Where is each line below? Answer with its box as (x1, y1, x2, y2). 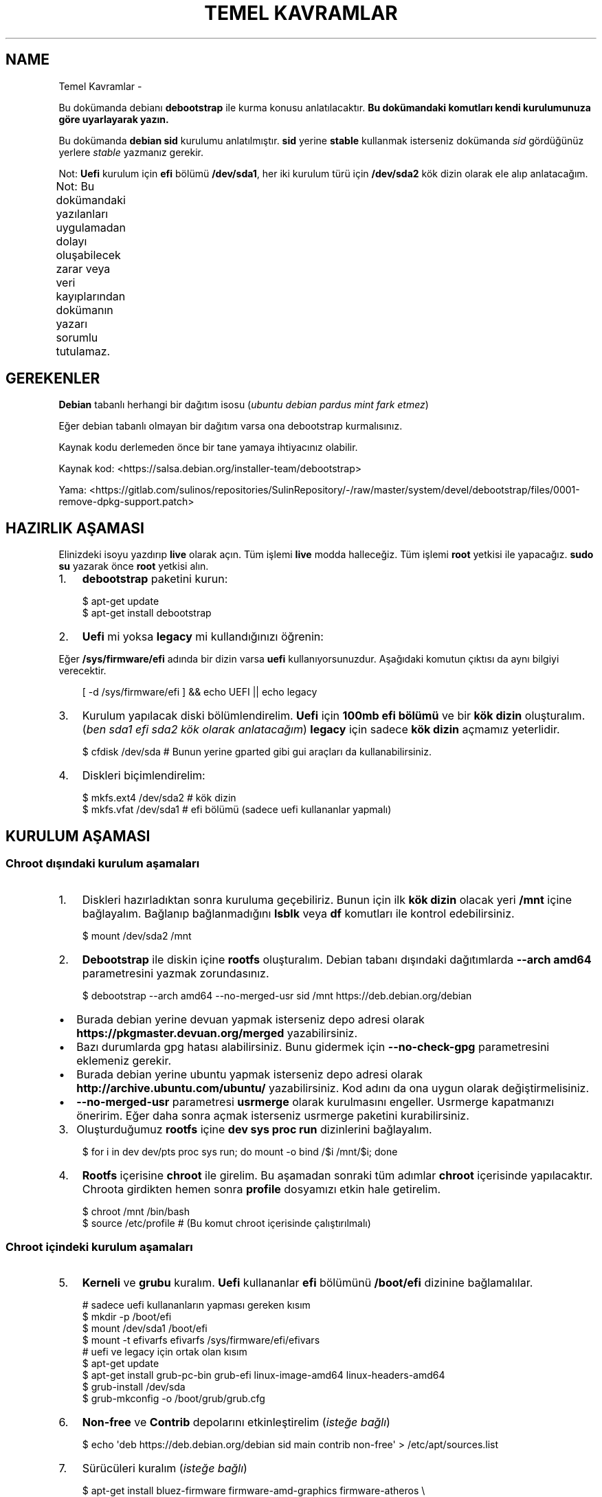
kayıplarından (56, 289, 126, 303)
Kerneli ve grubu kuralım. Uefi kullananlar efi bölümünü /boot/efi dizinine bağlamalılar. (82, 1276, 533, 1290)
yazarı (56, 316, 88, 331)
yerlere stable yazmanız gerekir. (58, 146, 204, 158)
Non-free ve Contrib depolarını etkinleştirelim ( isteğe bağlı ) (82, 1415, 390, 1430)
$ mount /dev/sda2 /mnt (82, 929, 192, 942)
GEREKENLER (5, 370, 100, 388)
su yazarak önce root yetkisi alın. (58, 560, 209, 573)
